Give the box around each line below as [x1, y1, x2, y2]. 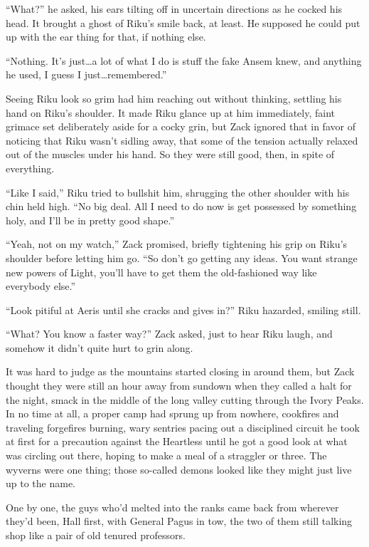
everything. [6, 160, 55, 175]
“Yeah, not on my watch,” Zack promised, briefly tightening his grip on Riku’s [6, 236, 348, 251]
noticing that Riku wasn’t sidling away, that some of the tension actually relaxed [6, 132, 358, 147]
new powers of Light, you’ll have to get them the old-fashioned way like [6, 264, 317, 279]
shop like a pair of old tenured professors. [6, 528, 186, 542]
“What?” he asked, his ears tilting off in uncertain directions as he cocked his [6, 1, 343, 16]
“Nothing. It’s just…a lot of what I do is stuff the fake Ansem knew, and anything [6, 53, 362, 68]
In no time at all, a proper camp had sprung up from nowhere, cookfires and [6, 406, 339, 421]
